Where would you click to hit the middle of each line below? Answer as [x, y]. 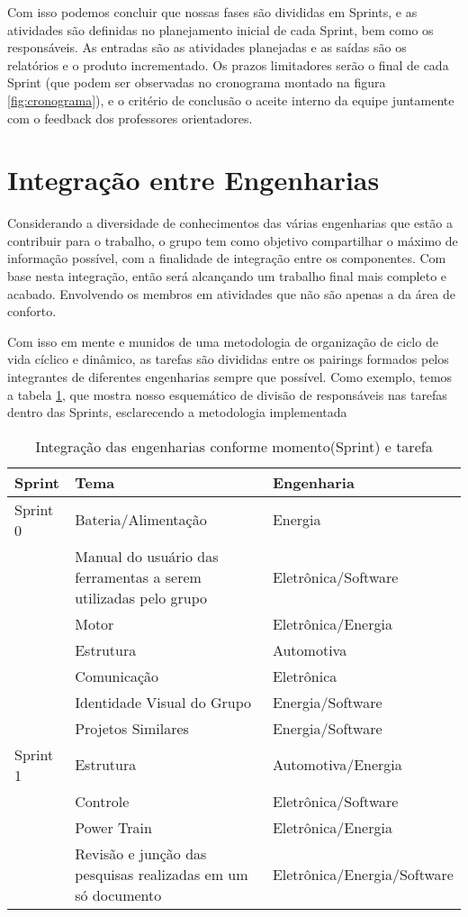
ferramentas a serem [138, 577]
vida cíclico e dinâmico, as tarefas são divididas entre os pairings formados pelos [228, 359]
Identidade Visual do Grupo [163, 702]
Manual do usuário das [147, 556]
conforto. [32, 311]
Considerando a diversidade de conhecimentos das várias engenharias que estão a [230, 223]
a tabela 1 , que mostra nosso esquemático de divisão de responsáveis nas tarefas [227, 394]
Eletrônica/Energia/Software [363, 874]
